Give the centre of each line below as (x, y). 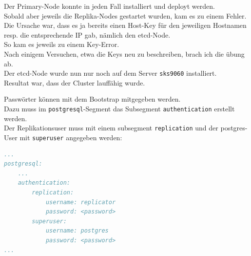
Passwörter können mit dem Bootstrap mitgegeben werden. (92, 99)
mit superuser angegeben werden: (71, 137)
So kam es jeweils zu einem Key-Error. (62, 44)
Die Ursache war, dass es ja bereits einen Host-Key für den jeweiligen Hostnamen (125, 25)
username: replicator (81, 202)
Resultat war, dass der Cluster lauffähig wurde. (75, 82)
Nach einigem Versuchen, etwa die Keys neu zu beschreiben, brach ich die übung (124, 53)
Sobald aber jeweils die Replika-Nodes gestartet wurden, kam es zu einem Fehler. (125, 15)
